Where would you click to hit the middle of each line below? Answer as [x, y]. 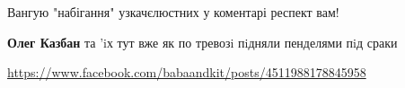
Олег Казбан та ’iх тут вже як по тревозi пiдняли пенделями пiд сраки [202, 42]
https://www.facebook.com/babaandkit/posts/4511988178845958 [187, 72]
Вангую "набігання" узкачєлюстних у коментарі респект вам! [173, 12]
